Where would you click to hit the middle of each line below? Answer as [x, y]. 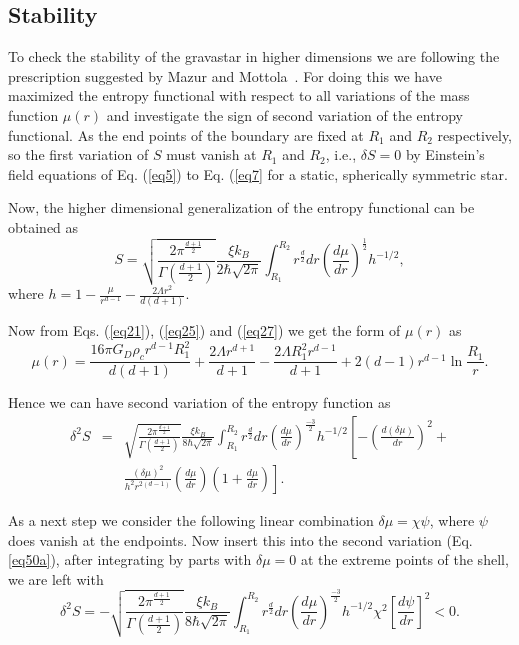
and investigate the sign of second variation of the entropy [284, 114]
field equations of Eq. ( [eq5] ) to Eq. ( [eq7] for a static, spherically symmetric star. [258, 173]
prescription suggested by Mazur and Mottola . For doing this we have [225, 75]
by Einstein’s [445, 154]
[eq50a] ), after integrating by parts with [130, 559]
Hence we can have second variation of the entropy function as [199, 402]
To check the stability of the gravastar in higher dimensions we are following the [254, 56]
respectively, [475, 134]
